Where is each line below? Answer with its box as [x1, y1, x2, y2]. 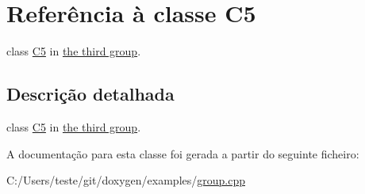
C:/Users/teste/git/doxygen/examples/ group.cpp [6, 172, 246, 188]
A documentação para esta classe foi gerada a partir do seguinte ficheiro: [6, 145, 359, 162]
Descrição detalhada [6, 82, 175, 106]
